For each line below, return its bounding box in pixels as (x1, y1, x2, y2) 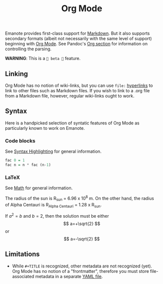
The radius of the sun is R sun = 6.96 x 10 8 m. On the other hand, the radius (5, 195, 154, 203)
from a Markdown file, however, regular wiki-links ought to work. (5, 93, 135, 99)
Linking (5, 69, 28, 78)
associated (12, 273, 35, 279)
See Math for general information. (5, 185, 73, 191)
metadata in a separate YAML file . (35, 273, 103, 279)
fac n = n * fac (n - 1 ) (5, 162, 51, 167)
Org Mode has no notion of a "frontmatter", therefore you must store (12, 268, 149, 274)
